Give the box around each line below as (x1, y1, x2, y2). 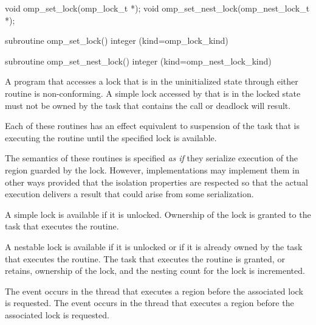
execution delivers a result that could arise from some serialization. (5, 187, 254, 200)
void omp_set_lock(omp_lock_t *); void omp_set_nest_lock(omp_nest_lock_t (5, 2, 310, 14)
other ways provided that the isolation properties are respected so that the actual (5, 175, 308, 188)
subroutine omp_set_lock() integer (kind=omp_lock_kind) (5, 34, 228, 47)
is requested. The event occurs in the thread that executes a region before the (5, 296, 294, 309)
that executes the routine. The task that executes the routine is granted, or (5, 252, 285, 265)
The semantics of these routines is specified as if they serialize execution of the (5, 152, 298, 164)
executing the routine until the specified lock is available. (5, 131, 217, 144)
